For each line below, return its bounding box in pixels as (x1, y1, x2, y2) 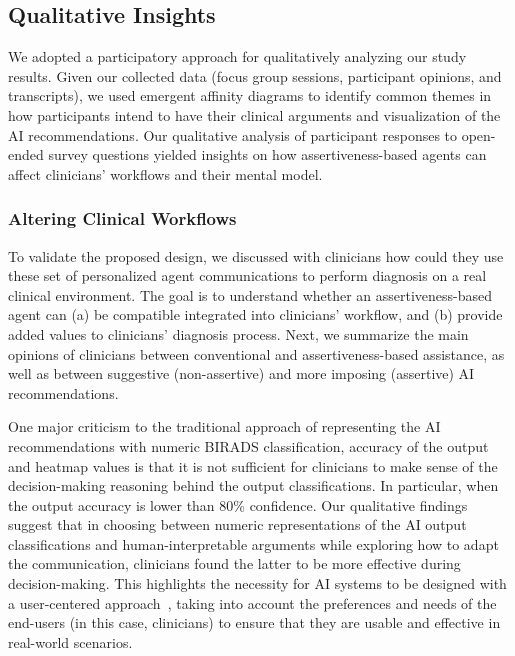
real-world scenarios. (8, 631, 133, 652)
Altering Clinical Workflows (8, 206, 237, 231)
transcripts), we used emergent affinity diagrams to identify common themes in (8, 85, 492, 106)
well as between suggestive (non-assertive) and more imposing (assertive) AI (8, 363, 475, 384)
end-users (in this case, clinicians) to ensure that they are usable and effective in (8, 612, 501, 633)
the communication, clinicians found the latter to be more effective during (8, 553, 461, 574)
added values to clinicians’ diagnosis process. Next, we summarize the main (8, 323, 469, 344)
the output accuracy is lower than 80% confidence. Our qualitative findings (8, 494, 468, 515)
